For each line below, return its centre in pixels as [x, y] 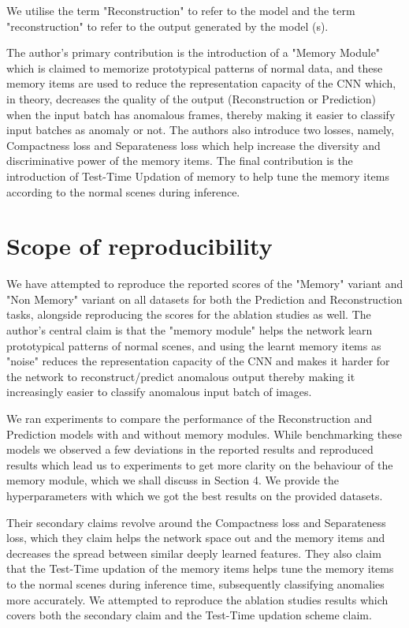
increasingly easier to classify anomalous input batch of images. [159, 392]
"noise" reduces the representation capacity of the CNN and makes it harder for [198, 361]
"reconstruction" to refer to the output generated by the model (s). [167, 26]
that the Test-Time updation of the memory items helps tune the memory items [200, 568]
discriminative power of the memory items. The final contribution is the [180, 161]
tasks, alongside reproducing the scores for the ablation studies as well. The [189, 314]
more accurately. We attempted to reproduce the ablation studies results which [197, 599]
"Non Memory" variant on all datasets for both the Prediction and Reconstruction [204, 299]
